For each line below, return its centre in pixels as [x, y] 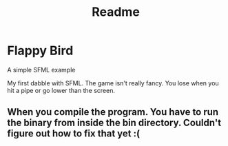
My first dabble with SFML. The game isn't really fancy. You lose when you [113, 83]
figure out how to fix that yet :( [73, 134]
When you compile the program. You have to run [113, 112]
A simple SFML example [41, 70]
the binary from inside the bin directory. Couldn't [114, 123]
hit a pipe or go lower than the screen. [61, 90]
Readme [116, 12]
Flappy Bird [40, 51]
